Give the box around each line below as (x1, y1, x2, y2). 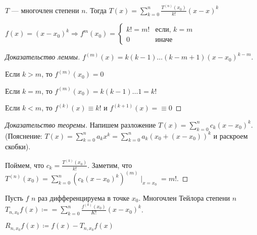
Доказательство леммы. (5, 51, 80, 62)
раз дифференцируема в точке (38, 193, 130, 203)
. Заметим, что (87, 159, 132, 170)
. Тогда (85, 5, 107, 15)
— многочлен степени (11, 5, 79, 15)
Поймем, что (5, 159, 44, 170)
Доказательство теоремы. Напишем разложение (5, 119, 156, 130)
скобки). (5, 141, 31, 152)
